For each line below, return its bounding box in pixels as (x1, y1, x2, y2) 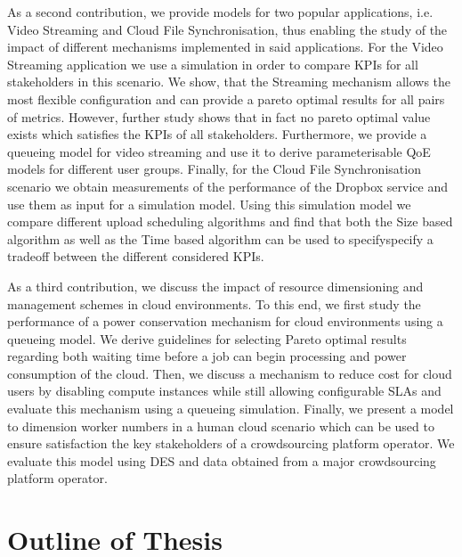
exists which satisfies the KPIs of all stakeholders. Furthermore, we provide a (7, 125, 427, 143)
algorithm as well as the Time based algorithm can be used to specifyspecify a (7, 229, 434, 248)
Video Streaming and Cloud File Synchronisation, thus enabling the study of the (7, 20, 448, 38)
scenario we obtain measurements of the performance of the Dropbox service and (7, 176, 448, 195)
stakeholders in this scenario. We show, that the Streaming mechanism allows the (7, 72, 451, 91)
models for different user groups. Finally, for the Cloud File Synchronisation (7, 160, 421, 178)
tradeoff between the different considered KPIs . (7, 247, 264, 266)
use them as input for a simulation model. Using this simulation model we (7, 194, 411, 213)
